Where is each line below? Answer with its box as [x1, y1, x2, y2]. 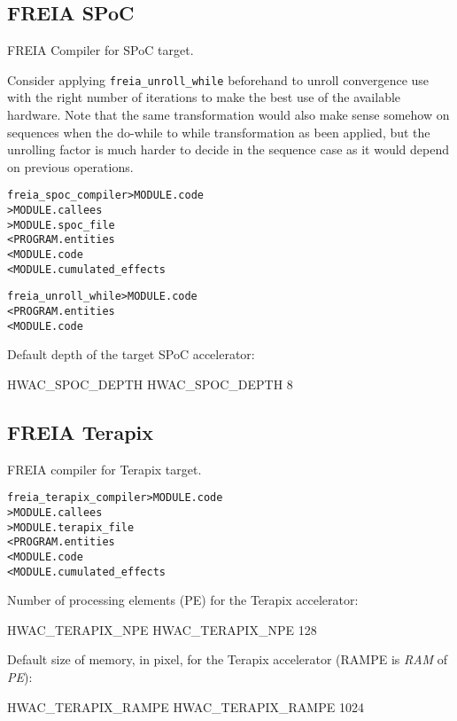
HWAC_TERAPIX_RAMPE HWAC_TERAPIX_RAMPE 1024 [7, 697, 364, 716]
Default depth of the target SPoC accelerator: [7, 345, 255, 364]
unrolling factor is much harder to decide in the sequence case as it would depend [7, 140, 449, 159]
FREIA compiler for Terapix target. [7, 459, 202, 478]
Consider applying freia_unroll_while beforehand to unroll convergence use [7, 70, 430, 89]
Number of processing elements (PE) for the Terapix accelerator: [7, 591, 359, 609]
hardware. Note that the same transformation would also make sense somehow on [7, 106, 450, 124]
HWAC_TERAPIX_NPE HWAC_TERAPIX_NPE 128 [7, 620, 317, 639]
